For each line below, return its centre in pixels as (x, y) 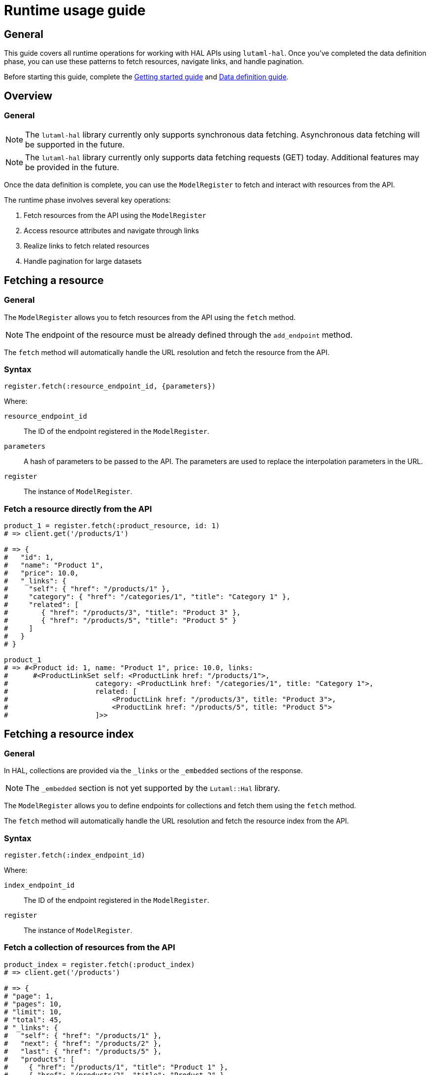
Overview (28, 96)
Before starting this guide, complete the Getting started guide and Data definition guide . (146, 77)
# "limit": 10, (33, 1012)
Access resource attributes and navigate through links (111, 231)
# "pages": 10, (33, 1004)
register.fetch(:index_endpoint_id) (75, 855)
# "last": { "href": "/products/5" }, (83, 1051)
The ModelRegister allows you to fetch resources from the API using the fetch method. (150, 317)
